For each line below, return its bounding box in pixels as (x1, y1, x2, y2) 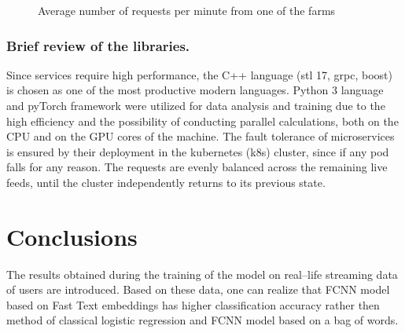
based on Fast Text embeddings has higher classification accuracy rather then (6, 296, 380, 313)
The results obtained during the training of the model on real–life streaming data (6, 265, 398, 282)
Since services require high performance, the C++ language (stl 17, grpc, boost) (6, 66, 392, 82)
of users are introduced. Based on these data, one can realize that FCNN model (6, 281, 390, 298)
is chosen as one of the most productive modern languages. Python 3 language (6, 82, 384, 98)
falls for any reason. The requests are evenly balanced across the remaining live (6, 159, 388, 175)
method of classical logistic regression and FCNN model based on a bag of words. (6, 312, 399, 328)
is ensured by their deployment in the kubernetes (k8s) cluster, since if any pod (6, 143, 389, 159)
